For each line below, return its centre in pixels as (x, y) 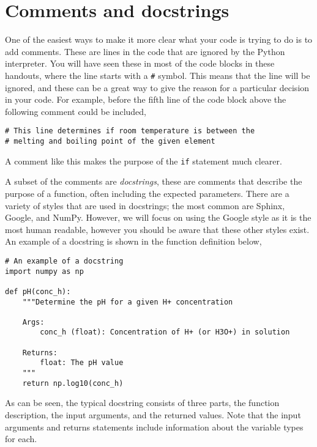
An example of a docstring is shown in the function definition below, (133, 241)
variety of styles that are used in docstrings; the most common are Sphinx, (145, 205)
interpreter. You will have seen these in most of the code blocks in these (140, 63)
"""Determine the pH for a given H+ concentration (128, 302)
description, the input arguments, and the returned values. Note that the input (153, 415)
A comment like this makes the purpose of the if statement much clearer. (144, 161)
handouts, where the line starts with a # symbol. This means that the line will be (158, 75)
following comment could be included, (76, 111)
